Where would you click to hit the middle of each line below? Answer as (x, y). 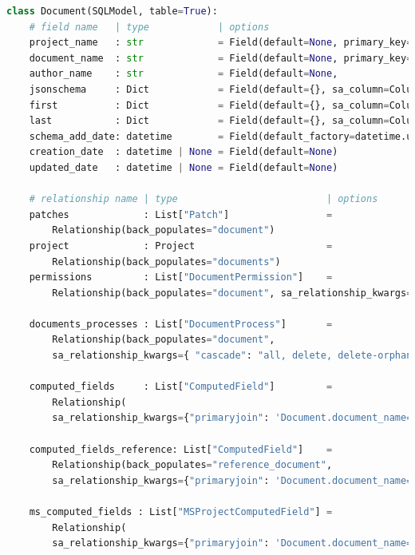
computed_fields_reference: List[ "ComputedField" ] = (181, 449)
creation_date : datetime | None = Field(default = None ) (184, 152)
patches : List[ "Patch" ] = (181, 214)
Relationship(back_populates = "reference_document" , (192, 465)
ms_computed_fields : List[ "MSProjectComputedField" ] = (181, 512)
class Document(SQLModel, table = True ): (112, 11)
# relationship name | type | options (204, 199)
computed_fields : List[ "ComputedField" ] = (181, 387)
